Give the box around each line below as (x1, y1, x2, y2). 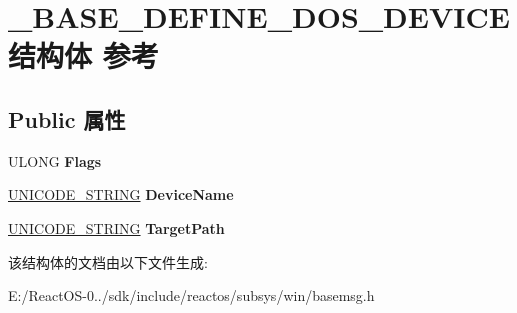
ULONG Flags (8, 150, 102, 171)
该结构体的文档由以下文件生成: (8, 251, 208, 272)
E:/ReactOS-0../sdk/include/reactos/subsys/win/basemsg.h (8, 285, 375, 306)
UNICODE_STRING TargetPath (8, 217, 225, 238)
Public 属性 (8, 103, 126, 134)
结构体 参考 (8, 35, 159, 76)
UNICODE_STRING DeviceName (8, 184, 234, 205)
